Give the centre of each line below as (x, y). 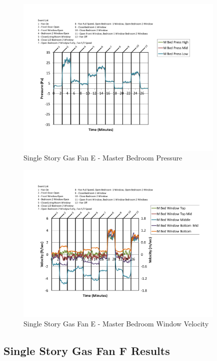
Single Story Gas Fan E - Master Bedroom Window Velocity (116, 324)
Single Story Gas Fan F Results (87, 351)
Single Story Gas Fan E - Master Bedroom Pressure (103, 158)
